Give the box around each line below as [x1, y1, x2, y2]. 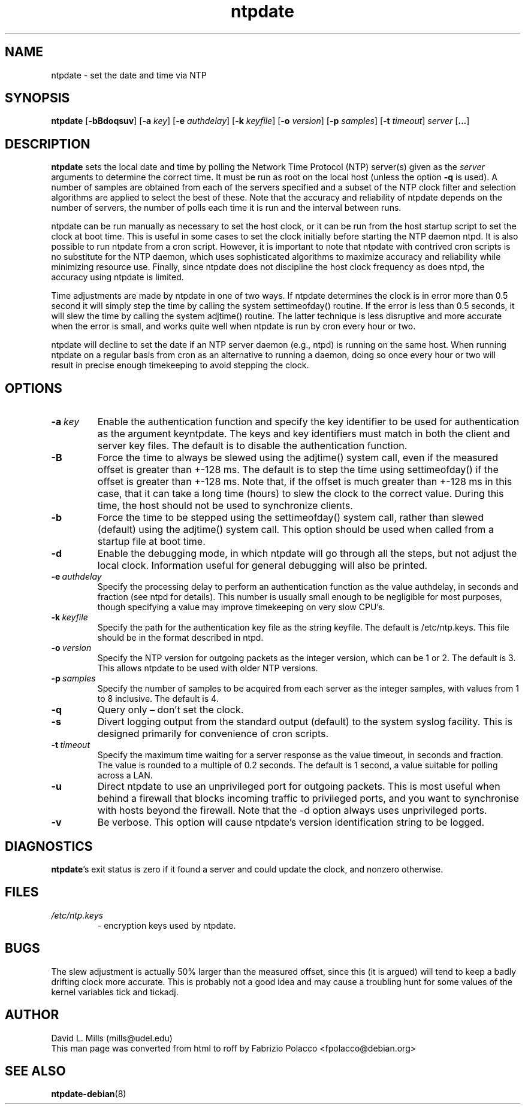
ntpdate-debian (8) [51, 1089, 126, 1099]
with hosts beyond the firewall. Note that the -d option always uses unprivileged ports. [97, 804, 487, 817]
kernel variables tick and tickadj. [51, 986, 179, 997]
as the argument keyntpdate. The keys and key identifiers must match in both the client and [97, 428, 510, 440]
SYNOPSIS [5, 90, 70, 106]
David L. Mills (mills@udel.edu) [51, 1032, 173, 1043]
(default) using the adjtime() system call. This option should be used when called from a [97, 523, 494, 536]
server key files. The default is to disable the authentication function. [97, 440, 408, 452]
